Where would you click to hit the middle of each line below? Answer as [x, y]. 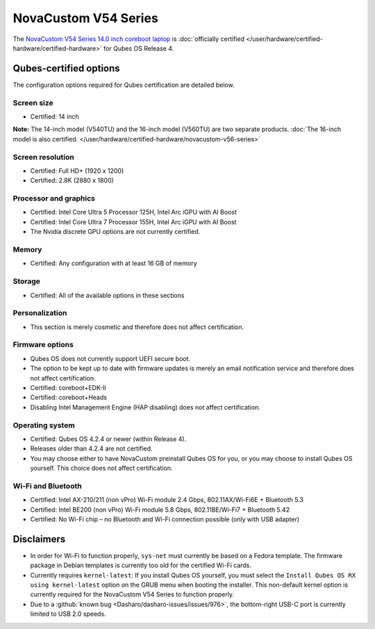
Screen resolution [43, 157]
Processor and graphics [54, 199]
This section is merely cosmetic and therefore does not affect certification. [137, 327]
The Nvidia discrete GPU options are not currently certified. [115, 232]
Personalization [40, 313]
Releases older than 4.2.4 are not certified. [91, 448]
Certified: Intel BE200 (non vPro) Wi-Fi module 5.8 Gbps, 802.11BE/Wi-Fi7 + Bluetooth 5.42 [160, 510]
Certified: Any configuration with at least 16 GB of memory [114, 263]
